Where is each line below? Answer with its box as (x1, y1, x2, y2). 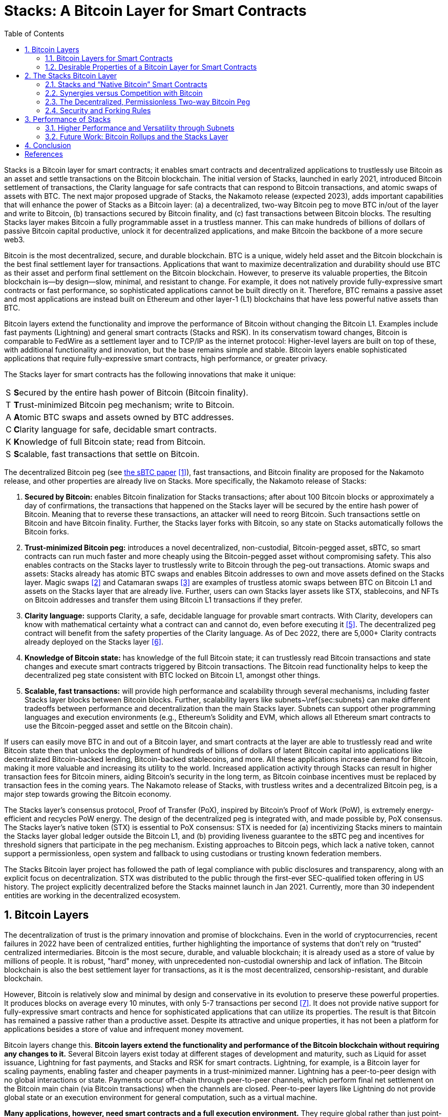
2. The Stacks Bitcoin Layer (25, 71, 117, 80)
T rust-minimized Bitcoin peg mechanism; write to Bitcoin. (13, 399, 234, 410)
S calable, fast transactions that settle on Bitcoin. (13, 448, 200, 459)
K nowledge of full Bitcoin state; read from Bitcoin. (13, 436, 206, 447)
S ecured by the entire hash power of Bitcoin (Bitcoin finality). (13, 387, 248, 398)
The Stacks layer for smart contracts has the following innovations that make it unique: (4, 369, 296, 379)
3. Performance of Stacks (25, 114, 111, 123)
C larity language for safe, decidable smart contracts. (13, 424, 217, 435)
